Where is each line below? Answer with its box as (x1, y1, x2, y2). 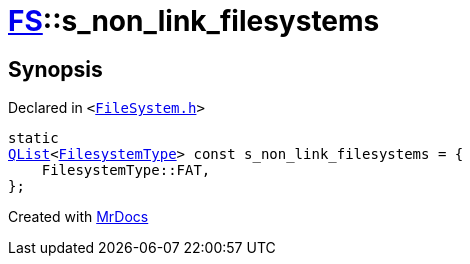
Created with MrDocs (8, 208, 149, 226)
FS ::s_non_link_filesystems (8, 4, 380, 38)
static (8, 130, 59, 147)
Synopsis (8, 56, 103, 82)
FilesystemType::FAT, (41, 162, 211, 179)
